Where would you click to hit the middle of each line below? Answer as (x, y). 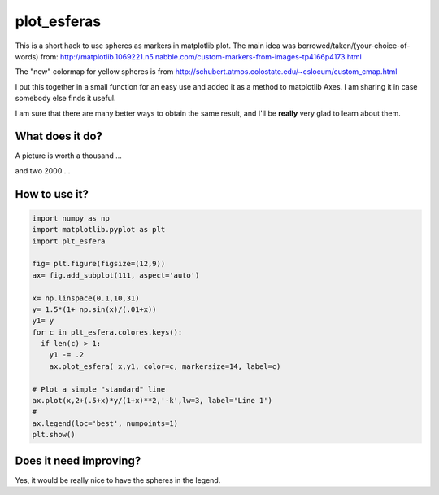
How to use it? (52, 194)
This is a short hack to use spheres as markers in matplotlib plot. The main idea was (156, 46)
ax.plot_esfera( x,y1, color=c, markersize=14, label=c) (165, 366)
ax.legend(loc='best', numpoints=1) (105, 423)
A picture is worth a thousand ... (68, 156)
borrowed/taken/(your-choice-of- (354, 46)
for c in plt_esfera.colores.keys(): (107, 332)
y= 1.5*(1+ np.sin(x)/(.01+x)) (95, 309)
